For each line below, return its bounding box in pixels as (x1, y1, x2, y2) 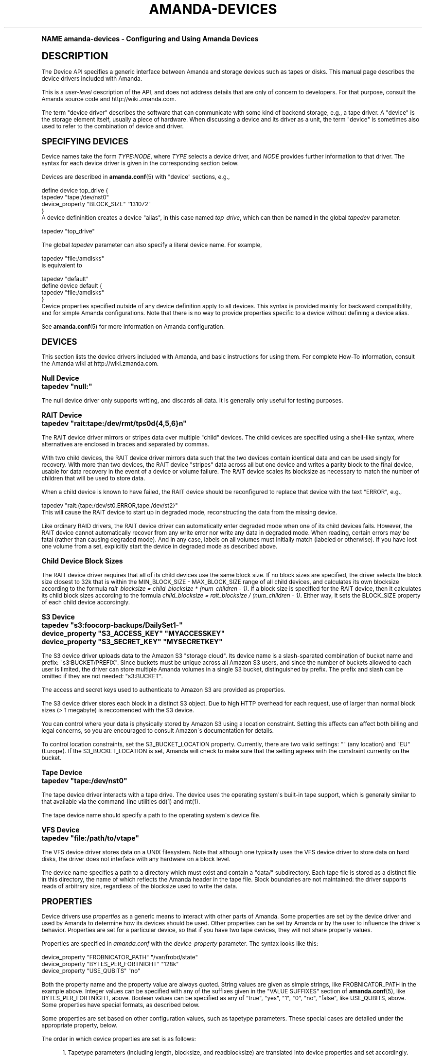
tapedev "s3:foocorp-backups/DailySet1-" (41, 620, 183, 629)
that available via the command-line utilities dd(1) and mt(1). (41, 798, 200, 805)
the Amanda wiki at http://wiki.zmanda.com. (41, 360, 159, 367)
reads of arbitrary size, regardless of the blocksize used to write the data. (41, 882, 238, 890)
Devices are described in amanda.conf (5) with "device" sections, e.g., (41, 173, 230, 180)
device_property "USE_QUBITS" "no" (41, 967, 141, 974)
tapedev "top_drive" (41, 228, 95, 235)
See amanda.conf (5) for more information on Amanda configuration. (41, 323, 225, 330)
